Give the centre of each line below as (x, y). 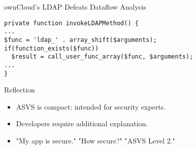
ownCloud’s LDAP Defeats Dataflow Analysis (75, 7)
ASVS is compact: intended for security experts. (91, 106)
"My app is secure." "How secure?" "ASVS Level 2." (95, 140)
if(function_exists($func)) (52, 48)
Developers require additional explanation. (82, 123)
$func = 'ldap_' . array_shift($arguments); (80, 40)
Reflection (20, 90)
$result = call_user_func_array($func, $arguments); (102, 57)
